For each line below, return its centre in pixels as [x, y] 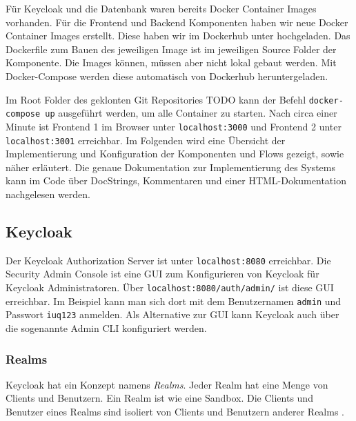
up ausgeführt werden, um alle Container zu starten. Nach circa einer [191, 113]
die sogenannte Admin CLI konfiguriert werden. [106, 327]
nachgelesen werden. [48, 194]
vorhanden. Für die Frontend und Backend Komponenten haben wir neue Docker [177, 22]
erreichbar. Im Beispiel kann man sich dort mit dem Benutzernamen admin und [174, 301]
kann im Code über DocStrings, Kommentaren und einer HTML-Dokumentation [176, 180]
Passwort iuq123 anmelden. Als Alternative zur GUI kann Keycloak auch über [172, 314]
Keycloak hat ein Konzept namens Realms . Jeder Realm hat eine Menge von [167, 384]
